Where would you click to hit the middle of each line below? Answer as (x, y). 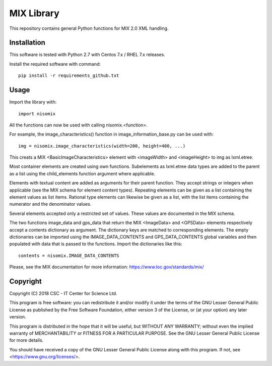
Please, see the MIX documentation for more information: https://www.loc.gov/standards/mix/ (107, 267)
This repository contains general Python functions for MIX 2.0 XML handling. (89, 28)
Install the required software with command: (55, 64)
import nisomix (37, 113)
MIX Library (35, 13)
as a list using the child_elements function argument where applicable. (82, 173)
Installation (27, 43)
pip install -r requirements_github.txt (69, 76)
